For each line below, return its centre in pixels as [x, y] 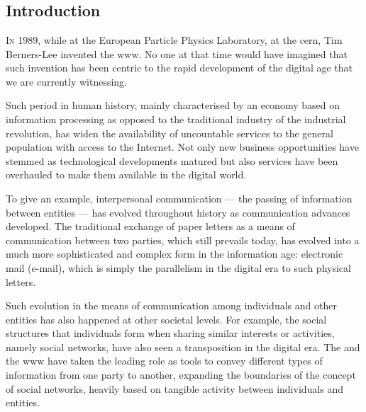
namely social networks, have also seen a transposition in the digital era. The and [183, 347]
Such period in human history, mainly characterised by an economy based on [173, 105]
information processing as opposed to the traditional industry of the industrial [176, 119]
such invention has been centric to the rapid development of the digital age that [179, 68]
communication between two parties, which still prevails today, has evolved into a [183, 240]
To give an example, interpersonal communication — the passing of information [179, 198]
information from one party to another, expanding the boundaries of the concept [181, 375]
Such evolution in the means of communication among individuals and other [171, 305]
